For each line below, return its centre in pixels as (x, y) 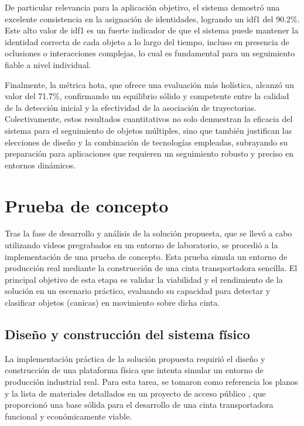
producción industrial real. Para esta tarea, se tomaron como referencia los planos (151, 381)
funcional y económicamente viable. (68, 416)
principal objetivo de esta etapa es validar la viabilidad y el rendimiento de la (144, 279)
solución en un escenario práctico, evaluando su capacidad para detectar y (138, 291)
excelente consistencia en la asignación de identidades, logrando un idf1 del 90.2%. (152, 18)
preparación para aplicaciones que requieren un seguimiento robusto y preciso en (149, 153)
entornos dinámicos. (40, 165)
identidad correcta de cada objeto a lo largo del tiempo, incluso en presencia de (147, 41)
